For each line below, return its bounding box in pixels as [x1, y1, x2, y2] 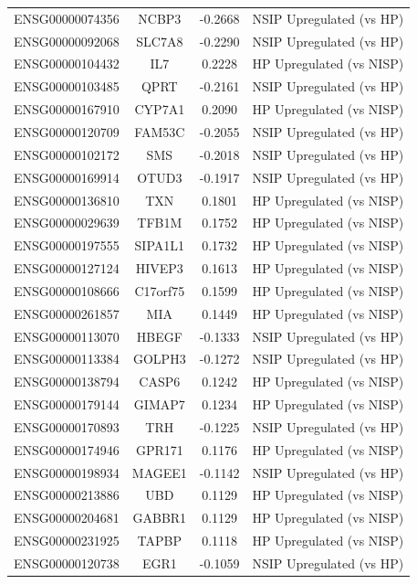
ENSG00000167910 [14, 100, 120, 119]
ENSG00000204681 [14, 508, 120, 527]
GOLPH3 [132, 349, 186, 368]
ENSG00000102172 [14, 144, 120, 164]
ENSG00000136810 [14, 190, 120, 209]
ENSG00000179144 [14, 395, 120, 414]
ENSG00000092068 [14, 31, 120, 50]
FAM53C [134, 122, 185, 141]
